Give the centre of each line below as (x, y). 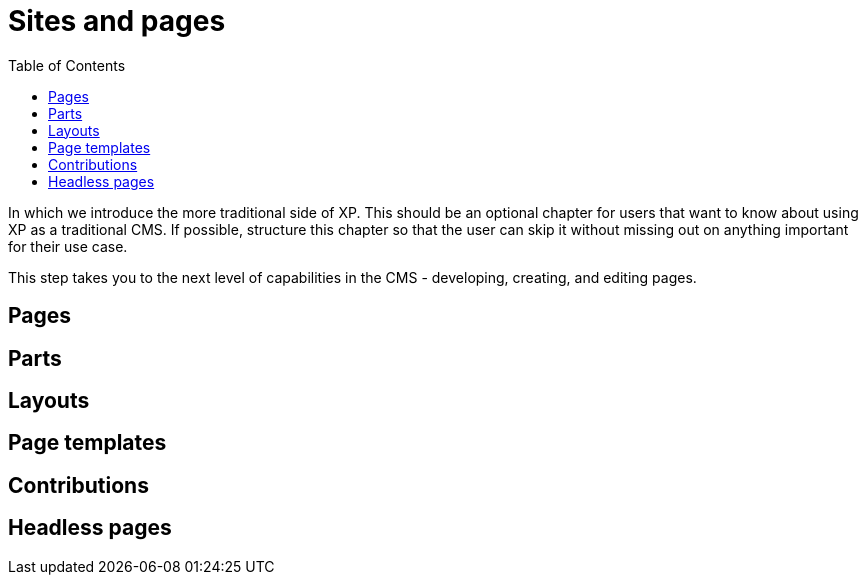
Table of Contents (67, 65)
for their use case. (68, 246)
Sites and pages (117, 21)
